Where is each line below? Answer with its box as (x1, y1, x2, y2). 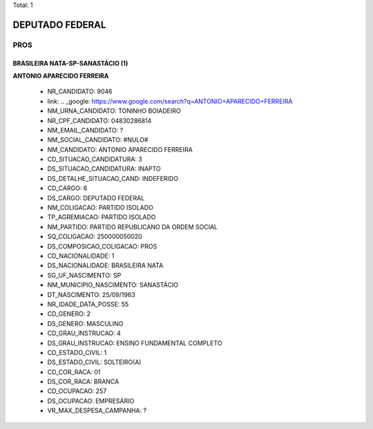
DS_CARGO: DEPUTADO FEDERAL (47, 193, 145, 202)
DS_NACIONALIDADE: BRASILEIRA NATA (47, 261, 164, 269)
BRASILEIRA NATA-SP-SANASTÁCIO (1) (12, 59, 128, 67)
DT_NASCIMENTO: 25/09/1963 (47, 290, 136, 298)
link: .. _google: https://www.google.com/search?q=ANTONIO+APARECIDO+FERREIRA (47, 97, 293, 105)
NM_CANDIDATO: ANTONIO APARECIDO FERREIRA (47, 145, 193, 153)
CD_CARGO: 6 (47, 184, 88, 193)
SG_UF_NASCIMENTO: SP (47, 271, 122, 279)
